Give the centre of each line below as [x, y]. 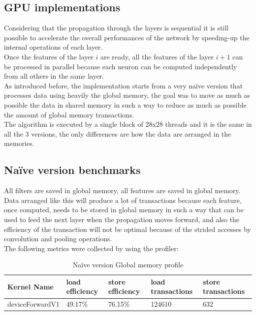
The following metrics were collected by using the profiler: [91, 248]
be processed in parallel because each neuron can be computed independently [121, 66]
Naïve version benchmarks [72, 170]
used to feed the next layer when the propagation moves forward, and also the [122, 219]
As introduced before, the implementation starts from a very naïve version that [124, 85]
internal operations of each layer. [53, 47]
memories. [19, 143]
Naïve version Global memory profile [128, 265]
